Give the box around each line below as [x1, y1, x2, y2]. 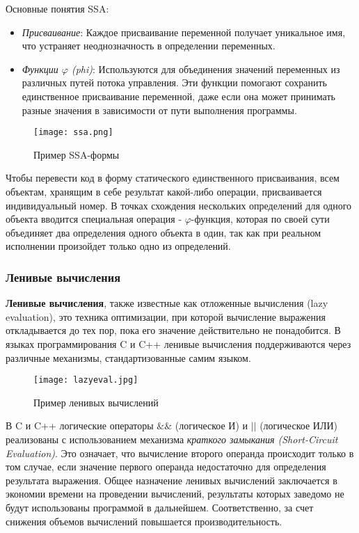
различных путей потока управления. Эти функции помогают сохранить [22, 75, 327, 90]
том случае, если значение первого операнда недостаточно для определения [6, 459, 326, 474]
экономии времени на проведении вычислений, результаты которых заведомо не [6, 486, 344, 501]
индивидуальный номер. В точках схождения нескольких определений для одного [6, 198, 352, 212]
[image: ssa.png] [33, 127, 113, 138]
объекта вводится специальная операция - [6, 212, 182, 226]
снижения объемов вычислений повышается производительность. [6, 514, 282, 528]
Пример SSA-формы [33, 147, 120, 161]
